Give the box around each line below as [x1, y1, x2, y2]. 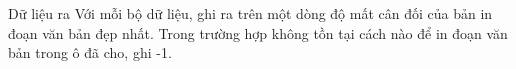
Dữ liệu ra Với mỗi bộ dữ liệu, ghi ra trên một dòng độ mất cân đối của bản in [8, 3, 493, 23]
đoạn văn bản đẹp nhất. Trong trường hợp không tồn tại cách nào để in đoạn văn [8, 22, 508, 43]
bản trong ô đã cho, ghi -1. [8, 42, 172, 63]
